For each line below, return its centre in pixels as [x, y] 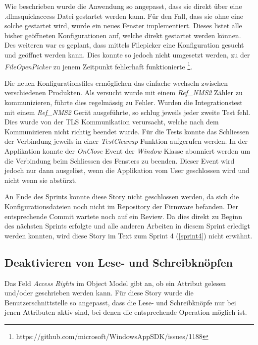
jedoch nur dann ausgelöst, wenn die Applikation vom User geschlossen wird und [127, 170]
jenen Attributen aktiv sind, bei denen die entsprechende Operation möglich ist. [126, 312]
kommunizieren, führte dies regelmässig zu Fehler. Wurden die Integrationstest [124, 102]
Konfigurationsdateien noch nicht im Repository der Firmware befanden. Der [121, 206]
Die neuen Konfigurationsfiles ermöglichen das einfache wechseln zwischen [116, 83]
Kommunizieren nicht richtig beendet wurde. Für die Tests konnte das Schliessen [127, 131]
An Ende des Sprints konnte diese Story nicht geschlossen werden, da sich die [122, 197]
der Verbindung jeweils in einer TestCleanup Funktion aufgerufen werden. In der [126, 141]
